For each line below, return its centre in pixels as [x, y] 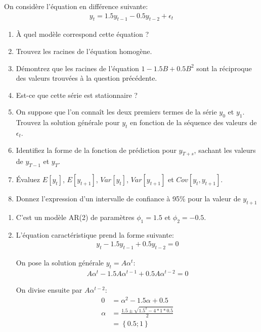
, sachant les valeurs [225, 150]
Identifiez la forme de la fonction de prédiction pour [96, 150]
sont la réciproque [224, 68]
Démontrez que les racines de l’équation [77, 68]
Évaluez [28, 179]
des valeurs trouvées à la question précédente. [86, 78]
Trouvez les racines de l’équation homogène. [84, 51]
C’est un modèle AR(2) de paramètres [75, 217]
